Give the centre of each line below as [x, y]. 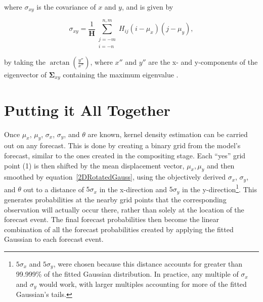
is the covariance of [66, 7]
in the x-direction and [133, 189]
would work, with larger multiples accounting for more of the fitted [143, 284]
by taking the [25, 62]
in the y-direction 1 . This [220, 188]
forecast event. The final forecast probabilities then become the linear [112, 219]
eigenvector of [26, 75]
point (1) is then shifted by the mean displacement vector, [94, 165]
